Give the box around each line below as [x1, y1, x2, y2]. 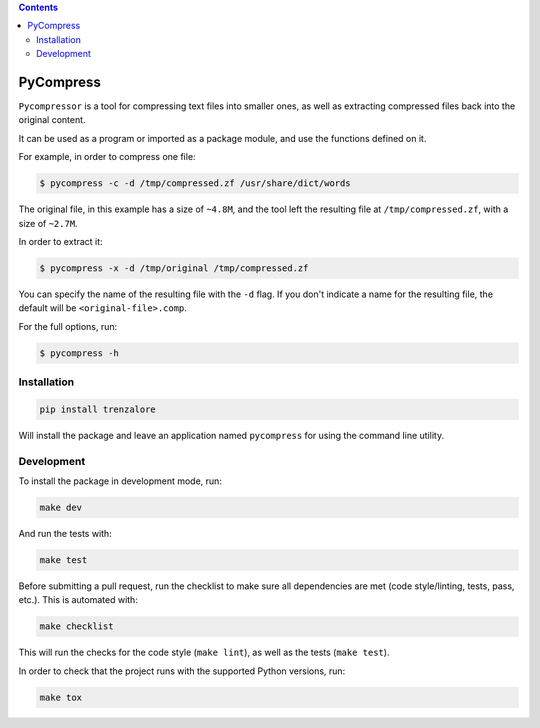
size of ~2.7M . [18, 217, 79, 229]
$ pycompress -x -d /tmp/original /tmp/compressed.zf [39, 262, 309, 274]
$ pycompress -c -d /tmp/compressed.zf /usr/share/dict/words [39, 178, 351, 189]
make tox [39, 691, 83, 703]
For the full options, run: [18, 320, 118, 332]
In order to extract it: [18, 236, 104, 247]
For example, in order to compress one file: [18, 151, 196, 163]
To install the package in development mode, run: [18, 475, 222, 487]
